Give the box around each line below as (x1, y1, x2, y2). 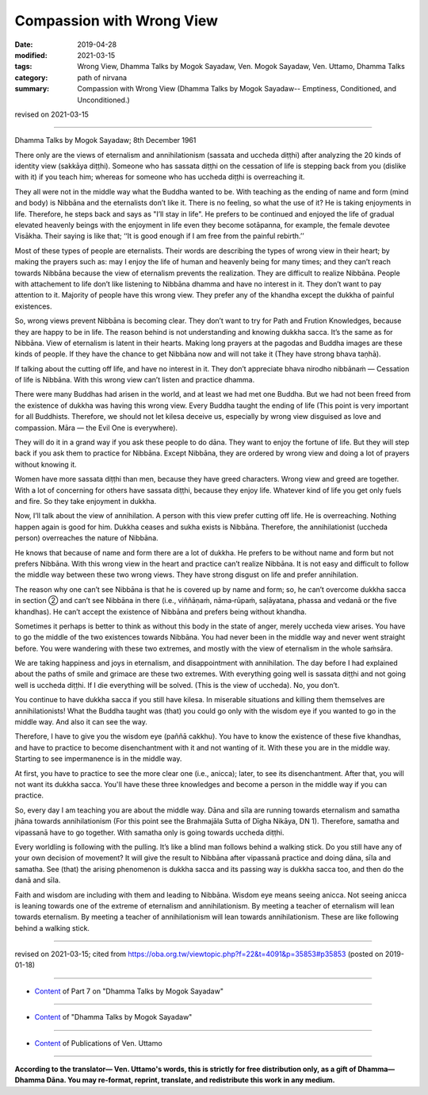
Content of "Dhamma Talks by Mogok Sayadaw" (34, 1012, 193, 1022)
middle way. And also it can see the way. (14, 717, 148, 727)
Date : (14, 40, 33, 49)
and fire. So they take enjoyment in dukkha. (14, 497, 157, 505)
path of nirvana (77, 72, 127, 83)
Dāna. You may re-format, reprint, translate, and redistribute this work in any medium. (46, 1075, 336, 1085)
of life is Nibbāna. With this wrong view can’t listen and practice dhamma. (14, 375, 255, 385)
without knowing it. (14, 459, 77, 469)
